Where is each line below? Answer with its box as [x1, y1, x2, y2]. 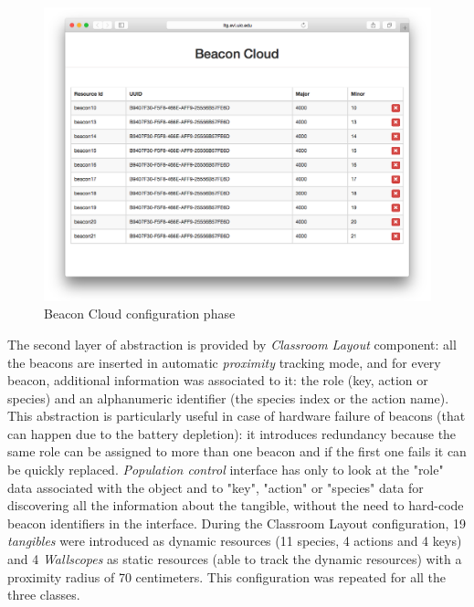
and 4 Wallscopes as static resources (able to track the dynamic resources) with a [7, 549, 462, 569]
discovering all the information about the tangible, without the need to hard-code [7, 496, 464, 515]
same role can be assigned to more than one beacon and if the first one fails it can [7, 442, 467, 461]
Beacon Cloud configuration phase [44, 304, 236, 323]
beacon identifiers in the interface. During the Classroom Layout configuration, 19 [7, 513, 467, 532]
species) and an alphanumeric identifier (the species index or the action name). [7, 388, 449, 407]
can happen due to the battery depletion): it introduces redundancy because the [7, 424, 457, 443]
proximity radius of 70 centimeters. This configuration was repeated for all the [7, 567, 447, 586]
